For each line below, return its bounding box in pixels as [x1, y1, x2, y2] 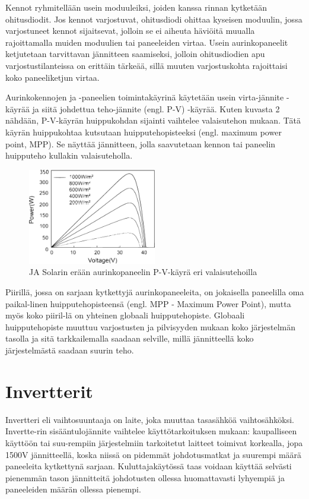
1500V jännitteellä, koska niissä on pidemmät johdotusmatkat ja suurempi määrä [5, 448, 302, 460]
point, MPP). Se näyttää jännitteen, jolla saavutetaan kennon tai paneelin [5, 137, 276, 150]
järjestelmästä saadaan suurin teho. [5, 344, 134, 356]
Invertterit [5, 378, 93, 403]
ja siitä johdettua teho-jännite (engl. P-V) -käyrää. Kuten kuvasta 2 [32, 102, 280, 115]
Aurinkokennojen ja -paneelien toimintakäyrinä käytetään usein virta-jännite [5, 91, 284, 103]
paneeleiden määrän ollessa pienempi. [5, 483, 141, 495]
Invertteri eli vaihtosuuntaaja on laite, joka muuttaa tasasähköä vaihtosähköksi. [5, 413, 294, 425]
